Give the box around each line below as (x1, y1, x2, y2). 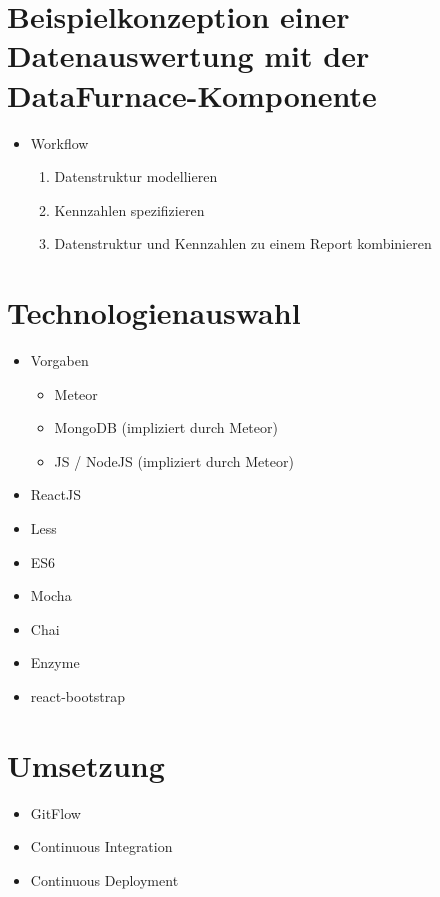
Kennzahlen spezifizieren (54, 199, 205, 220)
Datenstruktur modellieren (54, 166, 218, 187)
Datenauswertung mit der (7, 35, 370, 76)
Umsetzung (7, 744, 165, 785)
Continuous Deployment (30, 869, 179, 890)
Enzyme (30, 652, 80, 673)
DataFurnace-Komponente (7, 74, 377, 115)
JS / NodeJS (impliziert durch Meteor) (54, 450, 294, 471)
